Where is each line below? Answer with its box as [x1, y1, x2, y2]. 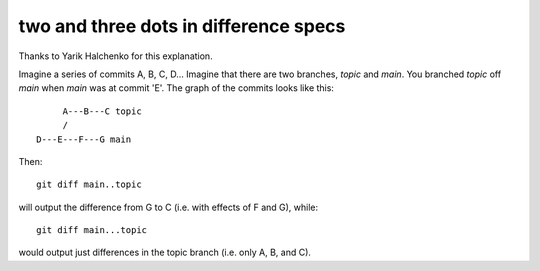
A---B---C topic [62, 105, 142, 117]
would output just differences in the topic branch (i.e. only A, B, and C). [18, 246, 312, 259]
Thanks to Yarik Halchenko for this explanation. [18, 50, 214, 62]
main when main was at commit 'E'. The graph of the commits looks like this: [18, 82, 335, 94]
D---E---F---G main [36, 133, 132, 145]
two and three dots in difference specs [18, 15, 346, 37]
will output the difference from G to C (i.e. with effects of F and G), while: [18, 201, 319, 213]
